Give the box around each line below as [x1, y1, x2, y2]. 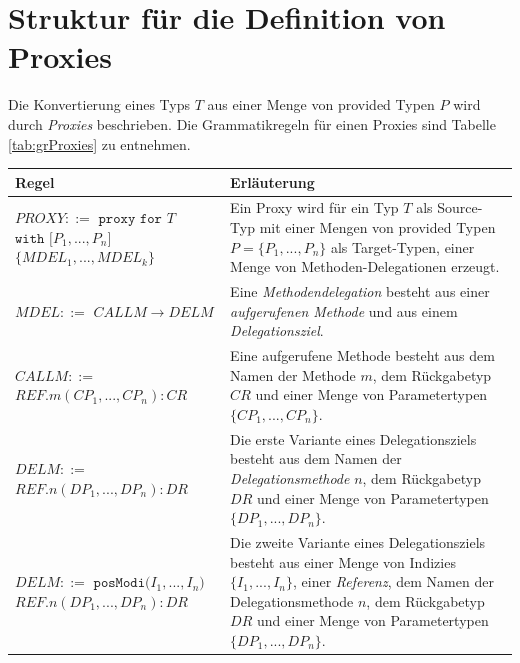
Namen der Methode [230, 364, 356, 385]
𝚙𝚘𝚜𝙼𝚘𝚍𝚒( [93, 576, 151, 591]
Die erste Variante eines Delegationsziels [230, 428, 477, 449]
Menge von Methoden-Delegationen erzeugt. [230, 256, 500, 277]
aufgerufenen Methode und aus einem [230, 300, 458, 321]
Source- [437, 197, 483, 218]
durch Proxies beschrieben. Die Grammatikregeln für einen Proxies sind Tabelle [8, 113, 496, 134]
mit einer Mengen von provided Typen [259, 217, 496, 238]
